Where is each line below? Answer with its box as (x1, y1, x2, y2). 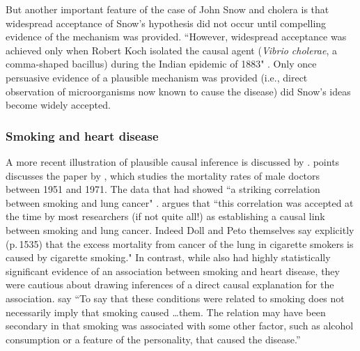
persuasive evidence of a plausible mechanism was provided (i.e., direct (6, 70, 308, 84)
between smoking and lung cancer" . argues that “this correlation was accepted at (6, 195, 354, 210)
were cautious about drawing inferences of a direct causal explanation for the (6, 277, 334, 292)
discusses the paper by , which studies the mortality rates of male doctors (6, 168, 320, 182)
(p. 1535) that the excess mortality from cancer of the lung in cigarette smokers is (6, 236, 354, 251)
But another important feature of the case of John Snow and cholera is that (6, 2, 329, 16)
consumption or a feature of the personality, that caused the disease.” (6, 331, 301, 346)
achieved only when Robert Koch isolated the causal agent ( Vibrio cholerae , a (6, 42, 337, 57)
